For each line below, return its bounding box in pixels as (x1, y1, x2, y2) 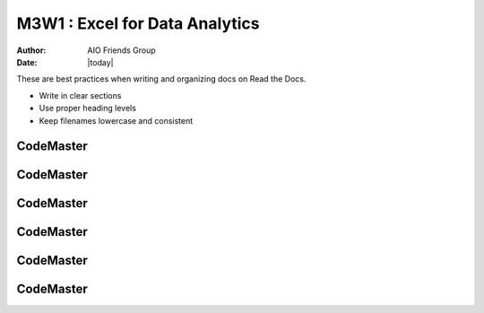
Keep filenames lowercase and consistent (39, 115, 194, 126)
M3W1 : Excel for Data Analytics (16, 13, 260, 33)
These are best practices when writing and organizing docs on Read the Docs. (16, 74, 307, 84)
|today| (87, 57, 114, 67)
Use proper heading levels (39, 103, 136, 114)
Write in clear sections (39, 90, 122, 100)
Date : (16, 57, 38, 67)
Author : (16, 45, 47, 56)
